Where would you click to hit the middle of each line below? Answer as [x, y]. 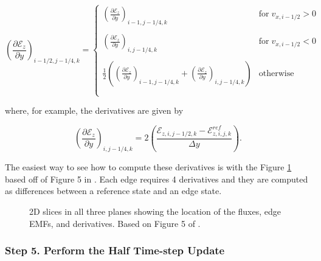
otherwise [276, 73]
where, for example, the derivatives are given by [94, 110]
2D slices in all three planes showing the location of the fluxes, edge [155, 211]
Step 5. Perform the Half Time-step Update [115, 250]
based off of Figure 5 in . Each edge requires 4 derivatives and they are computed [157, 179]
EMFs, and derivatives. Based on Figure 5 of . [115, 223]
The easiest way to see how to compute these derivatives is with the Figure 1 [148, 167]
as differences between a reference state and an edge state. [113, 191]
